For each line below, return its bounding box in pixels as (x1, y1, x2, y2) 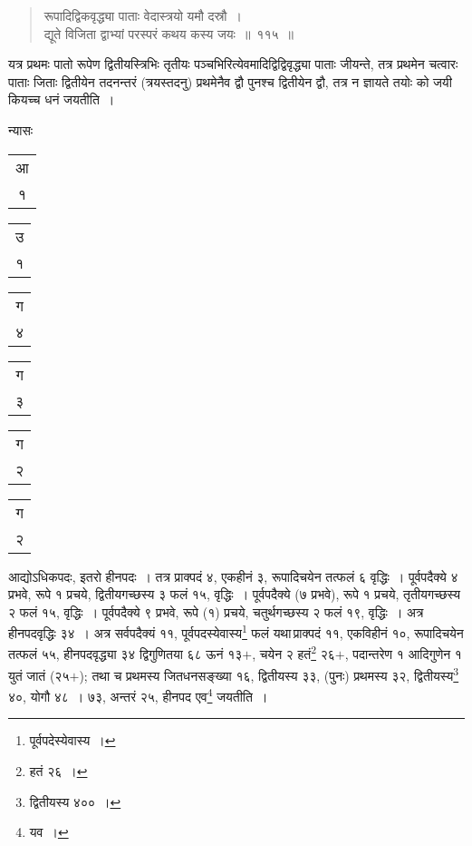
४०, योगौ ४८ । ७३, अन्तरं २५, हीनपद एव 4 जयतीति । (8, 684, 268, 705)
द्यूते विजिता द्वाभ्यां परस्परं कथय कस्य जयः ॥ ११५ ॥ (43, 24, 294, 43)
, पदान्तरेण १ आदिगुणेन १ (344, 644, 462, 664)
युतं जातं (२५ (8, 665, 70, 684)
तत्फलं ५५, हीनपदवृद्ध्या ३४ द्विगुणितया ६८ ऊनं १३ (8, 644, 243, 664)
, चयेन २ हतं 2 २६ (252, 642, 335, 664)
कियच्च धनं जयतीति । (8, 90, 115, 109)
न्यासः (8, 120, 34, 139)
